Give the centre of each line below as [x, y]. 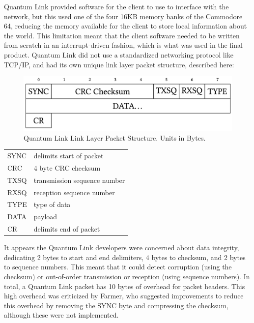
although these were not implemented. [61, 315]
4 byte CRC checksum [67, 167]
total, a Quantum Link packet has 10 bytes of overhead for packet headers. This [125, 286]
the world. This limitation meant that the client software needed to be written [122, 35]
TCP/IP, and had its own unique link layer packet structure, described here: [119, 64]
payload [45, 217]
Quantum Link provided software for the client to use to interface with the [116, 6]
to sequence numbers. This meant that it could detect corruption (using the [118, 267]
